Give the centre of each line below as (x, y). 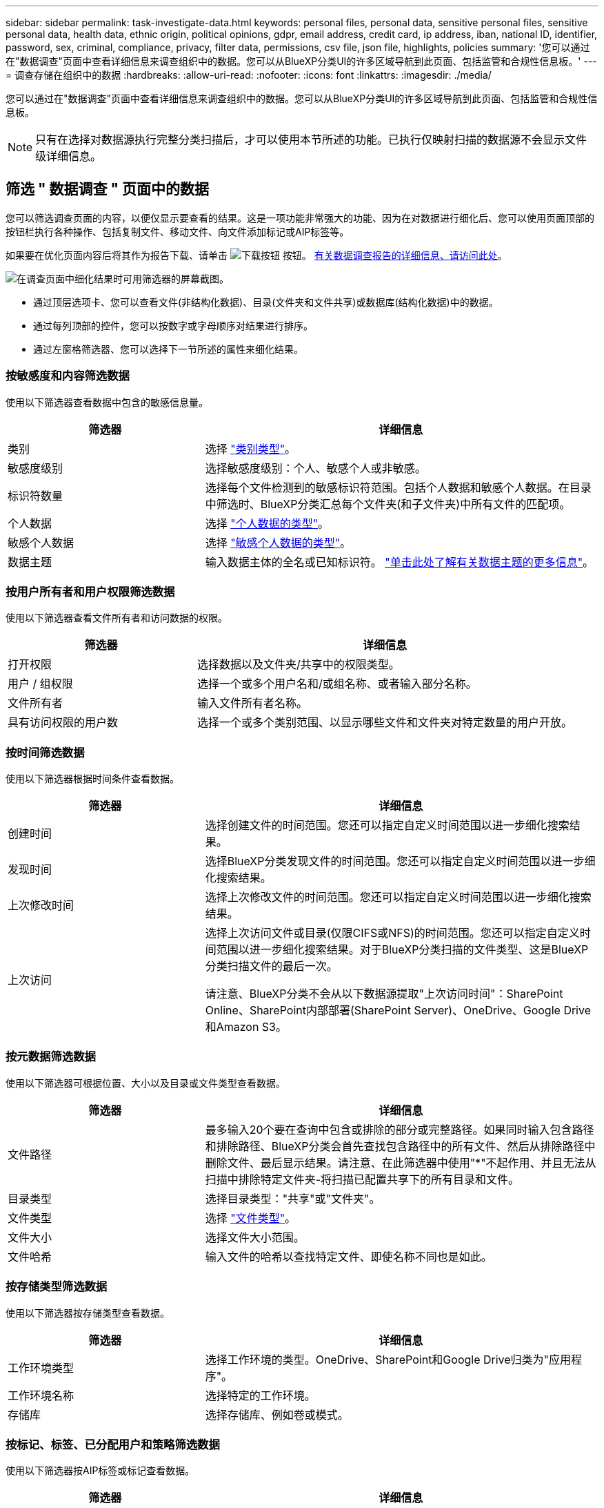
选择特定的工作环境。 (260, 1395)
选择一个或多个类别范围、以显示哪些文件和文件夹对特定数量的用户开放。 (385, 723)
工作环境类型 (41, 1367)
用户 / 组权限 (40, 684)
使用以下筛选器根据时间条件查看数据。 (92, 779)
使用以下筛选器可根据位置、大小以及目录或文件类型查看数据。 (145, 1083)
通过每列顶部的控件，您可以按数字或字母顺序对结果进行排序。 (173, 325)
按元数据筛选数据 (51, 1057)
